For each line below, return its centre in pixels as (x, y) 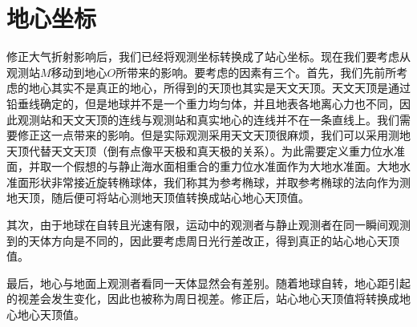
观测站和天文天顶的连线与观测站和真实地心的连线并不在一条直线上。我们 (208, 119)
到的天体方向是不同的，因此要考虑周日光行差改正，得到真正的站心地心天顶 (203, 240)
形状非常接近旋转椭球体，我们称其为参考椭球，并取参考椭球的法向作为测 (219, 182)
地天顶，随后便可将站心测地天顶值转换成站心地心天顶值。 (158, 198)
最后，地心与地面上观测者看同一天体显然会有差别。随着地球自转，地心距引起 (208, 283)
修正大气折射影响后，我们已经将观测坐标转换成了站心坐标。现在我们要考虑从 (208, 57)
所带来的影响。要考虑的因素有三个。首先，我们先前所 (256, 72)
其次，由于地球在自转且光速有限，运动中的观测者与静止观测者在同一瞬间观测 (208, 225)
